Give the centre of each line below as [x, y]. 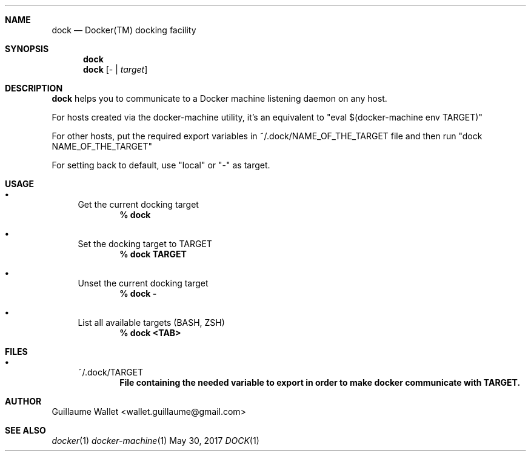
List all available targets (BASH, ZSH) [151, 322]
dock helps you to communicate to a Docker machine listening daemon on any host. [219, 98]
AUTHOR [23, 401]
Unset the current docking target [143, 283]
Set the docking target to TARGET [145, 244]
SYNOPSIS [27, 49]
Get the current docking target [138, 204]
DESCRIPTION [34, 88]
